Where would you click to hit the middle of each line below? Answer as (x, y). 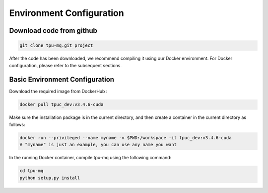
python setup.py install (50, 178)
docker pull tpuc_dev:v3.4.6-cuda (62, 105)
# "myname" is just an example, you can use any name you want (98, 145)
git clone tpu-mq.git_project (56, 46)
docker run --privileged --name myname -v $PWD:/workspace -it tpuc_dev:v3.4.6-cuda (126, 138)
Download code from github (53, 31)
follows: (17, 124)
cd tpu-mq (32, 171)
